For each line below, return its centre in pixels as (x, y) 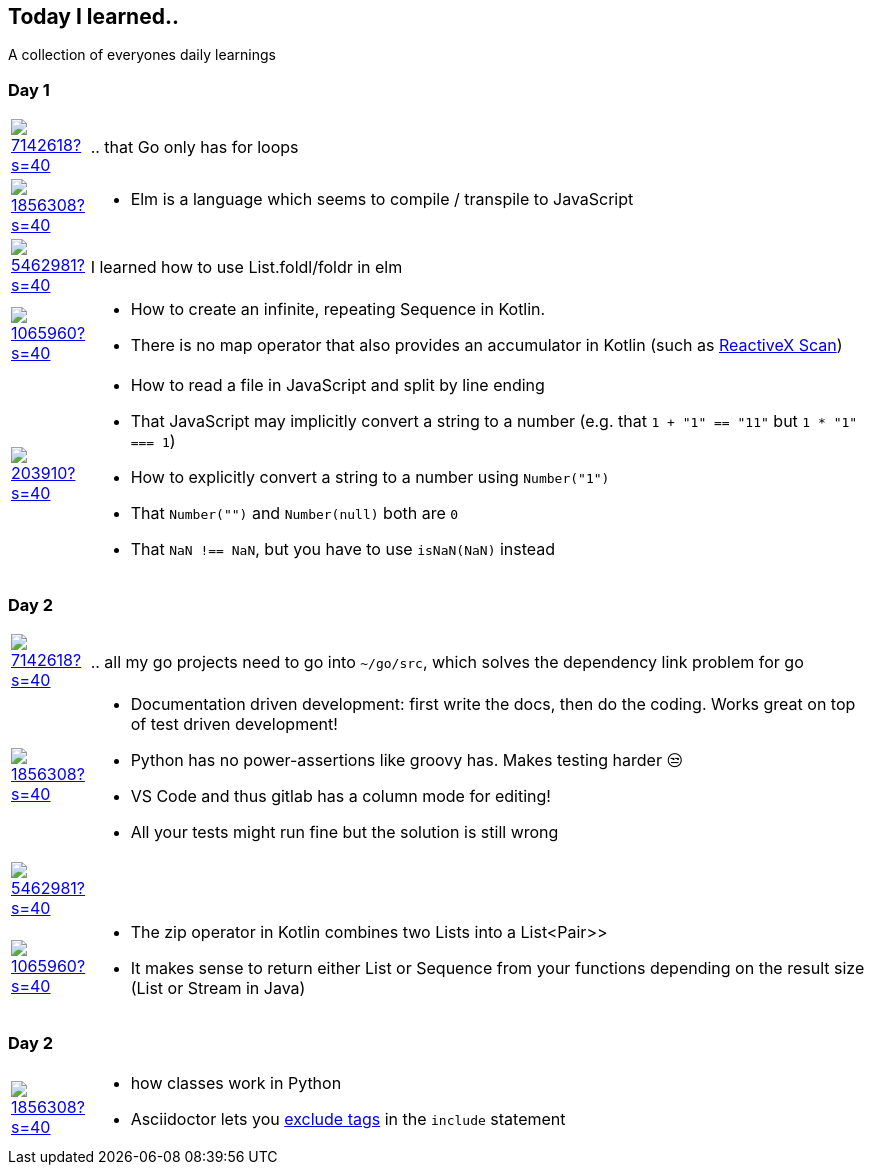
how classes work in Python (236, 1082)
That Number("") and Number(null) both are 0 (294, 513)
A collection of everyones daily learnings (142, 55)
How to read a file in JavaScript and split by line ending (337, 385)
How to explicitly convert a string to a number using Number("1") (370, 477)
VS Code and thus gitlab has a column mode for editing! (340, 795)
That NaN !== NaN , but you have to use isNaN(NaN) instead (343, 549)
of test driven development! (234, 723)
